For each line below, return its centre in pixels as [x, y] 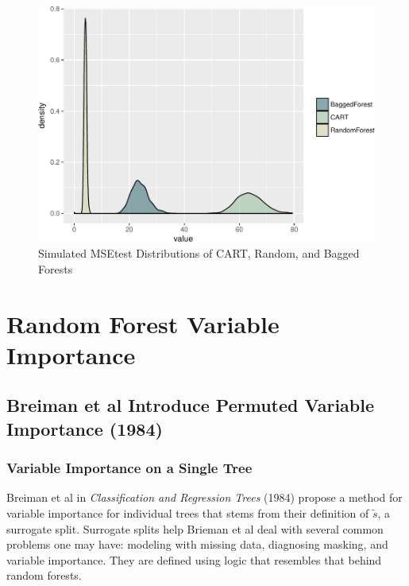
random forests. [44, 575]
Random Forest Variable [143, 323]
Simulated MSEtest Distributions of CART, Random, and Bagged [199, 253]
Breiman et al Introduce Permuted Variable [191, 405]
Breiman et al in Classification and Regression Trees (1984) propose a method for [204, 497]
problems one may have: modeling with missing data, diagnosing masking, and [197, 544]
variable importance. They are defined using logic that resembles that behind [194, 559]
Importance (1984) [85, 428]
